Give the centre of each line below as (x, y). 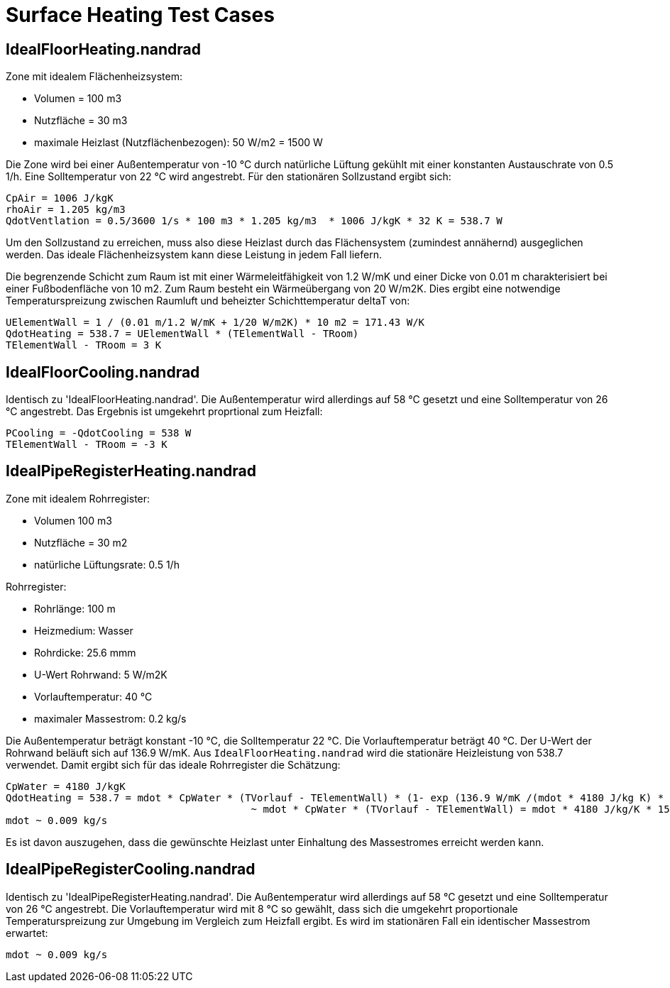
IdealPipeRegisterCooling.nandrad (131, 869)
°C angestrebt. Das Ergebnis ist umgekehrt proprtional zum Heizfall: (164, 412)
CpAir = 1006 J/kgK (60, 198)
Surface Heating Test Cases (140, 15)
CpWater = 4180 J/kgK (66, 786)
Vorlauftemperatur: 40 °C (93, 696)
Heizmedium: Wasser (84, 630)
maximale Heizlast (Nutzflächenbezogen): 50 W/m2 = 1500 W (179, 143)
